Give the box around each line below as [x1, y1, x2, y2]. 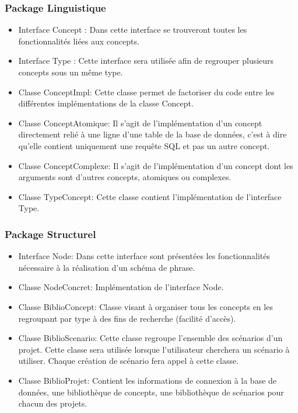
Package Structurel [5, 226, 96, 241]
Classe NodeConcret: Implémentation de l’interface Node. [18, 281, 224, 293]
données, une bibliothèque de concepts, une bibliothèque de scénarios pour [18, 386, 284, 398]
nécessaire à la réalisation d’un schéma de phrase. [18, 261, 195, 273]
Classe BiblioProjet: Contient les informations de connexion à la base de [18, 374, 277, 386]
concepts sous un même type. [18, 66, 123, 78]
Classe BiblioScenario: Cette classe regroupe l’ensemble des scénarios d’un [18, 332, 283, 344]
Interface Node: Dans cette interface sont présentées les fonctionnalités [18, 250, 271, 262]
